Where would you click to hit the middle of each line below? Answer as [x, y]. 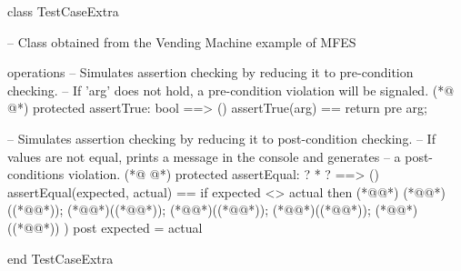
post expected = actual [138, 227]
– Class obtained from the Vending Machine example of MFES [182, 41]
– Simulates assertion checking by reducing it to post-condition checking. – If [221, 138]
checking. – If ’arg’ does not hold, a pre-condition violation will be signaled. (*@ [231, 90]
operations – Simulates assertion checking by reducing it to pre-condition [210, 72]
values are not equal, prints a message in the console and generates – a [204, 156]
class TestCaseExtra [63, 11]
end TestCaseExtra [60, 258]
